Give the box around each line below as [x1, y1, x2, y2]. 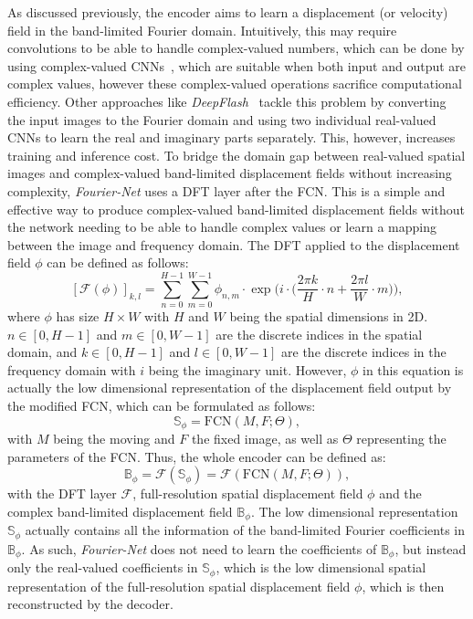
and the [379, 484, 422, 503]
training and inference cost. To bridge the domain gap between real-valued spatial [7, 145, 466, 164]
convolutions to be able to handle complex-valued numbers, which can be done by [7, 38, 465, 58]
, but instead [394, 539, 467, 558]
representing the [356, 429, 447, 448]
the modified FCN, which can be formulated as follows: [7, 396, 316, 414]
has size [56, 307, 100, 326]
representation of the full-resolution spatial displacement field [7, 576, 351, 595]
